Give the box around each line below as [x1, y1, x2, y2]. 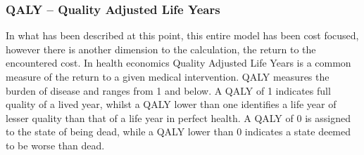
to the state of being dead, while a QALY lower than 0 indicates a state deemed [6, 124, 351, 139]
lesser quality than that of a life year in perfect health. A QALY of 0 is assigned [6, 110, 351, 125]
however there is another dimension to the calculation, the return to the [6, 41, 316, 56]
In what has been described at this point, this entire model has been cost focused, [6, 28, 359, 43]
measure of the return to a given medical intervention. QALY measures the [6, 69, 330, 83]
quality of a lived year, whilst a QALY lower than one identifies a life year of [6, 97, 337, 112]
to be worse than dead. [6, 137, 105, 152]
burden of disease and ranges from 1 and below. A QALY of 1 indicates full [6, 83, 331, 97]
